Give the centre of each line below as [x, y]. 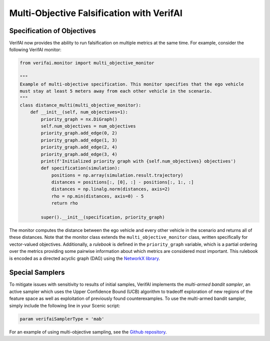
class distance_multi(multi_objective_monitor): [80, 105]
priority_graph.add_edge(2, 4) [79, 147]
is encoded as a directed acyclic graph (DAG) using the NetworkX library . [84, 258]
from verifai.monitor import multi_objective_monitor [87, 63]
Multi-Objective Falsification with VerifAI [96, 13]
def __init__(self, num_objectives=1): [79, 112]
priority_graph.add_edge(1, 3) [79, 140]
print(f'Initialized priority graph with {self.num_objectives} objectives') [138, 161]
